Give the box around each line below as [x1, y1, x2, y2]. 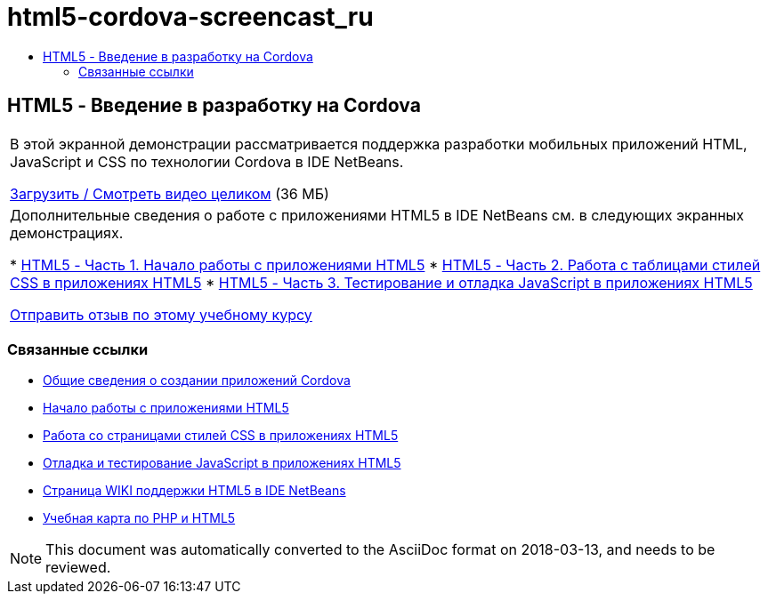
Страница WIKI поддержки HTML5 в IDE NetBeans [43, 483, 346, 499]
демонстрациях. [10, 223, 124, 242]
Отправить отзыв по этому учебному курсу [10, 305, 312, 324]
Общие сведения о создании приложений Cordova [43, 373, 351, 389]
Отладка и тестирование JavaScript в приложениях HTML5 [43, 455, 401, 471]
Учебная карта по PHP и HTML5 [43, 510, 236, 526]
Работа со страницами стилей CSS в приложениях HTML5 [43, 428, 399, 444]
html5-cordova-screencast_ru [7, 2, 374, 32]
